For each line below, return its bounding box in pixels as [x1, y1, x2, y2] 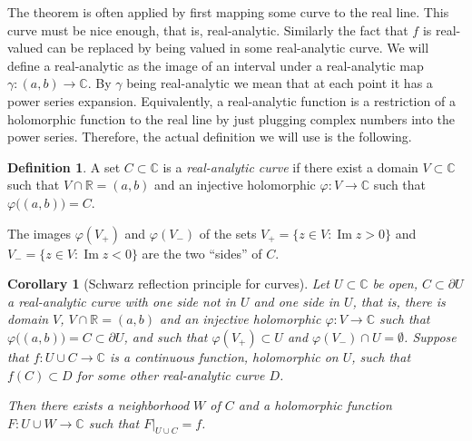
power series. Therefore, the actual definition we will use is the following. [7, 127, 412, 146]
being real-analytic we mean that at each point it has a [126, 73, 433, 93]
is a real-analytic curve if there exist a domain [162, 157, 418, 176]
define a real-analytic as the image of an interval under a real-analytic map [7, 55, 424, 74]
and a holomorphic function [238, 396, 392, 415]
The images [7, 223, 72, 242]
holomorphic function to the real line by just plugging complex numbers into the [7, 109, 456, 128]
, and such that [123, 327, 208, 346]
